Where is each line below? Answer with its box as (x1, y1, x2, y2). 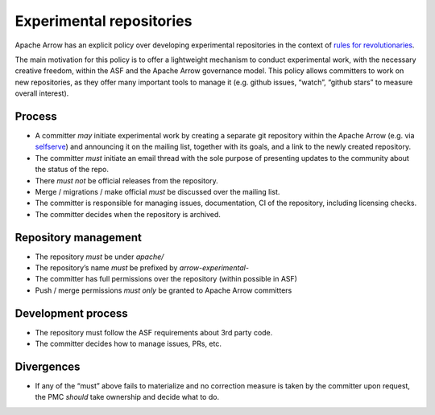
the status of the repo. (35, 165, 109, 175)
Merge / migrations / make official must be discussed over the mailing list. (35, 187, 280, 196)
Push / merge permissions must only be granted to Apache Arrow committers (35, 286, 292, 295)
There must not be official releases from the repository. (35, 175, 219, 185)
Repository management (14, 230, 143, 244)
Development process (14, 306, 128, 320)
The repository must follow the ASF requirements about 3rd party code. (35, 327, 273, 337)
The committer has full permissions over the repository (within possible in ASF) (35, 274, 298, 284)
